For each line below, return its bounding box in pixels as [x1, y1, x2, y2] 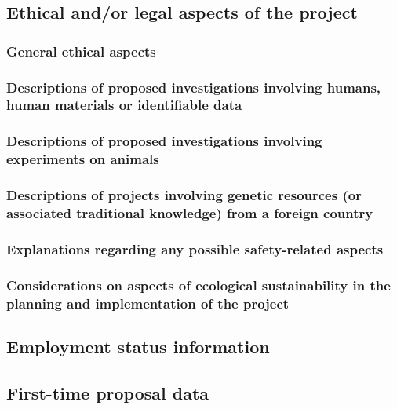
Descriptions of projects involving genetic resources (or [6, 185, 362, 205]
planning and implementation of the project [6, 293, 290, 312]
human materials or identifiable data [6, 95, 242, 115]
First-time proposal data [6, 380, 209, 404]
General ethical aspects [6, 41, 156, 60]
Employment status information [6, 334, 270, 358]
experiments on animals [6, 149, 159, 169]
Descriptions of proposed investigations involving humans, [6, 77, 381, 97]
